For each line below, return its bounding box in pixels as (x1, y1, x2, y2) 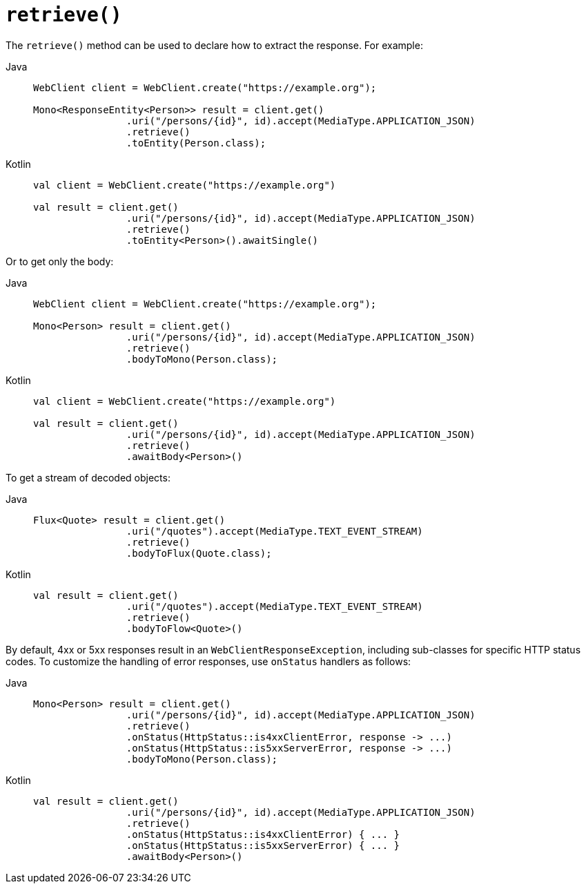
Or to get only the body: (6, 255, 114, 267)
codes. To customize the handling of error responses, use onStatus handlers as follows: (6, 655, 411, 667)
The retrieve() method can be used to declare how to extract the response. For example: (6, 39, 423, 51)
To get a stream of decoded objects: (6, 471, 170, 484)
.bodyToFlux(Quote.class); (126, 547, 272, 559)
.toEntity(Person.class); (126, 137, 266, 149)
